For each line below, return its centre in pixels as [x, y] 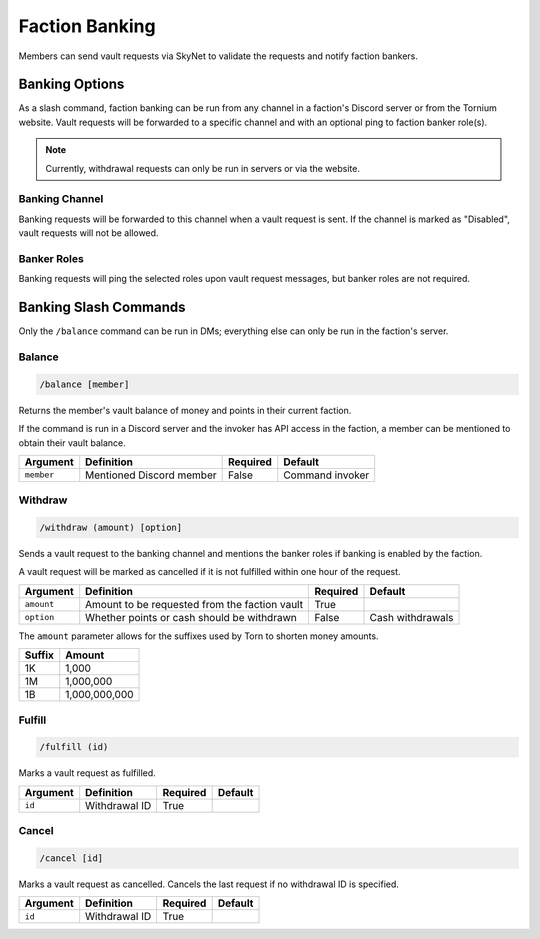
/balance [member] [84, 384]
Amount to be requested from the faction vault [194, 604]
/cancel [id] [71, 858]
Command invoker [326, 475]
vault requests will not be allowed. [88, 233]
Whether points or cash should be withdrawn [191, 617]
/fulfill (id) [74, 747]
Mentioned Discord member [151, 475]
